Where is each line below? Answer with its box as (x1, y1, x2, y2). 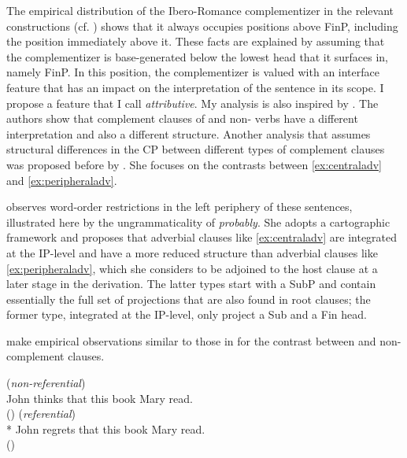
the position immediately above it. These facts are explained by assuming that (6, 33, 385, 50)
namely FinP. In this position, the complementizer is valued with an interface (6, 64, 379, 80)
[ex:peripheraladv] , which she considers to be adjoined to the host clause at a (6, 260, 378, 276)
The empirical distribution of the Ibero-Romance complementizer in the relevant (6, 2, 394, 18)
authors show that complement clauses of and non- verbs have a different (6, 110, 358, 127)
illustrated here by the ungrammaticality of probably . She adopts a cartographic (6, 213, 390, 230)
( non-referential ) (6, 375, 86, 391)
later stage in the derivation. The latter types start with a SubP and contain (6, 275, 376, 292)
